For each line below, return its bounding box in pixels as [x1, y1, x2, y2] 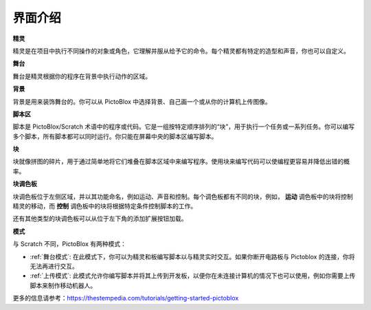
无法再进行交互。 [30, 262, 78, 270]
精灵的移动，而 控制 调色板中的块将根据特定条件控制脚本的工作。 [12, 202, 197, 210]
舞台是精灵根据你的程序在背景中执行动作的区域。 [12, 72, 151, 80]
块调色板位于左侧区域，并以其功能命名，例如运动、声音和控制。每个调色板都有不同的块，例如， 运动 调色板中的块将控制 [12, 192, 353, 201]
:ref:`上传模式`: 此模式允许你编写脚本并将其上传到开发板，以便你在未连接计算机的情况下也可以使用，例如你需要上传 [30, 272, 356, 280]
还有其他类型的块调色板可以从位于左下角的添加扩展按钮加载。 [12, 214, 188, 223]
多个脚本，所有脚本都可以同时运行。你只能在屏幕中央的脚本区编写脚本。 [12, 132, 218, 140]
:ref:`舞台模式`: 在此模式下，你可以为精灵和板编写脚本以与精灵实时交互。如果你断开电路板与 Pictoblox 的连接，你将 [30, 252, 355, 261]
